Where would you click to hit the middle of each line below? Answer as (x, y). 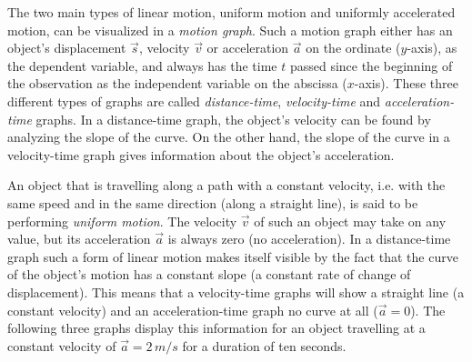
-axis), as (432, 48)
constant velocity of (62, 345)
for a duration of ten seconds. (264, 345)
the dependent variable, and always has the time (142, 65)
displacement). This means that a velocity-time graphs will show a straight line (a (236, 292)
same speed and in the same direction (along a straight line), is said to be (213, 202)
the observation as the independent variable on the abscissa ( (177, 83)
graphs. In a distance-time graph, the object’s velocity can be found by (233, 119)
